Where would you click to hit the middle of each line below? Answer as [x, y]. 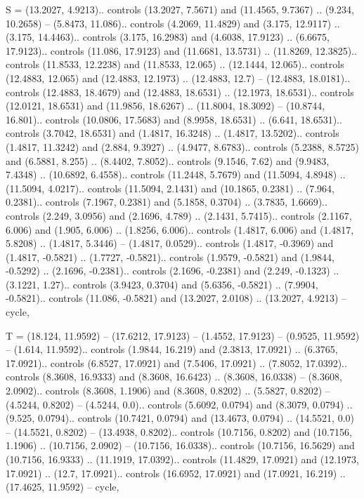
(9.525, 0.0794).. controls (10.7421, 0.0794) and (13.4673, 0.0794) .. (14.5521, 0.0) [180, 418]
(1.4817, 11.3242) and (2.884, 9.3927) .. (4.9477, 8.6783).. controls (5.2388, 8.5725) [182, 146]
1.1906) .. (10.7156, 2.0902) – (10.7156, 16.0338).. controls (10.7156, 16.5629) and [180, 445]
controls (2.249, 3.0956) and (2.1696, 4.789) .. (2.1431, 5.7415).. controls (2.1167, [179, 215]
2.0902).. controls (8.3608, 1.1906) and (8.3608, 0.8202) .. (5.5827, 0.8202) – [168, 391]
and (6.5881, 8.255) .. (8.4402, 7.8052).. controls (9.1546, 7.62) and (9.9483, [168, 160]
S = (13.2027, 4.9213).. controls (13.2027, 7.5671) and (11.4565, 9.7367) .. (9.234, [180, 9]
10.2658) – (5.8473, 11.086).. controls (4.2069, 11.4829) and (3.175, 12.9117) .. [173, 23]
